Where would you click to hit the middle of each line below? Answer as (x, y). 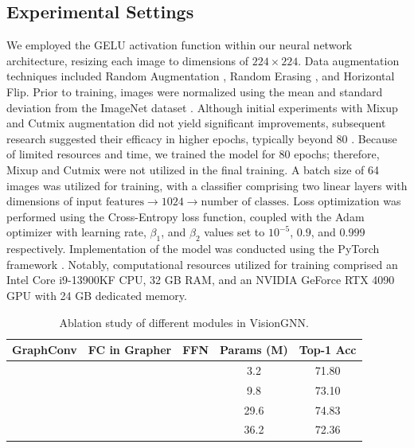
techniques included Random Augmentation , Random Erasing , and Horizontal (201, 76)
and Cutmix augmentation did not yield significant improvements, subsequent (196, 123)
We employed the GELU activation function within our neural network (180, 45)
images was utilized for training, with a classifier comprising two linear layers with (207, 185)
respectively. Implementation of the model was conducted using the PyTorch (193, 249)
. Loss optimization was (344, 201)
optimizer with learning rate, (76, 232)
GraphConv (45, 350)
